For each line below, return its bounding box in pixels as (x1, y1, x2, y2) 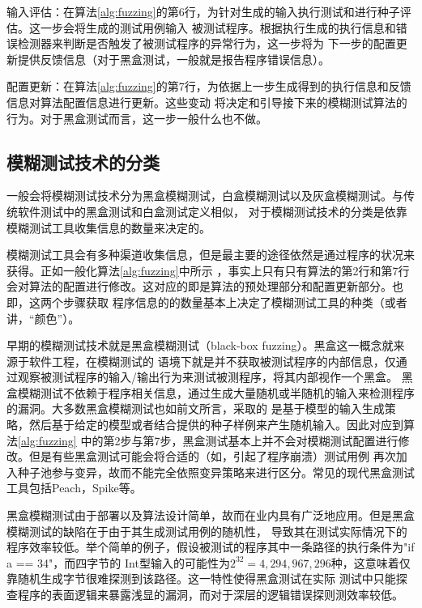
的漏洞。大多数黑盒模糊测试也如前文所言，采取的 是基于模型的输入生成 (6, 400, 385, 417)
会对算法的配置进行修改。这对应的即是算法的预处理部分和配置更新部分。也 (6, 278, 403, 295)
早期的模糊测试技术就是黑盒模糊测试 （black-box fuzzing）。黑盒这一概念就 (6, 337, 394, 354)
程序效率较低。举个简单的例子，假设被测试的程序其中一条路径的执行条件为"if (6, 538, 415, 555)
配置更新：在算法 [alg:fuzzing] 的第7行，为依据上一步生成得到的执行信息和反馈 (6, 78, 411, 95)
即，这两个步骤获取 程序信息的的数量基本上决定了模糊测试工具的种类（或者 (6, 293, 407, 310)
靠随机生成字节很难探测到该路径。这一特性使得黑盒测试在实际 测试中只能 (6, 570, 396, 587)
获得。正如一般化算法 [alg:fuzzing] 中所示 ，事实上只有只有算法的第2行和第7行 (6, 261, 410, 278)
